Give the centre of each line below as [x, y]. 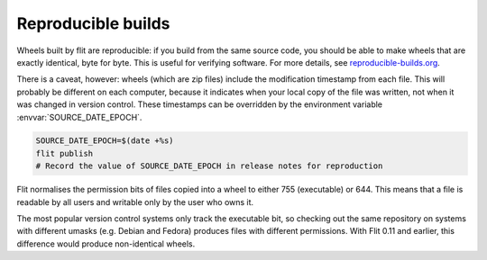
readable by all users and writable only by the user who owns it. [135, 202]
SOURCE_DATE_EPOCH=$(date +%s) [105, 141]
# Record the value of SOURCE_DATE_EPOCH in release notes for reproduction [209, 166]
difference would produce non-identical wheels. [106, 244]
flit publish [64, 153]
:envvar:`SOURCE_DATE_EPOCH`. [79, 117]
